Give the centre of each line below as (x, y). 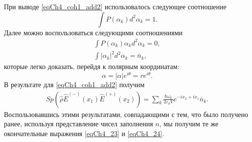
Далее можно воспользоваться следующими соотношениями (93, 32)
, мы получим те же (189, 124)
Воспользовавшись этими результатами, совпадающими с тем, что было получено (126, 114)
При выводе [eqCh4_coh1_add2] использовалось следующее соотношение (115, 6)
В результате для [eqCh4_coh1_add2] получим (74, 84)
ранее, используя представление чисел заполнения (79, 124)
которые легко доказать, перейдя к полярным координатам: (92, 66)
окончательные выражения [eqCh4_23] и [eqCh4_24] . (84, 133)
